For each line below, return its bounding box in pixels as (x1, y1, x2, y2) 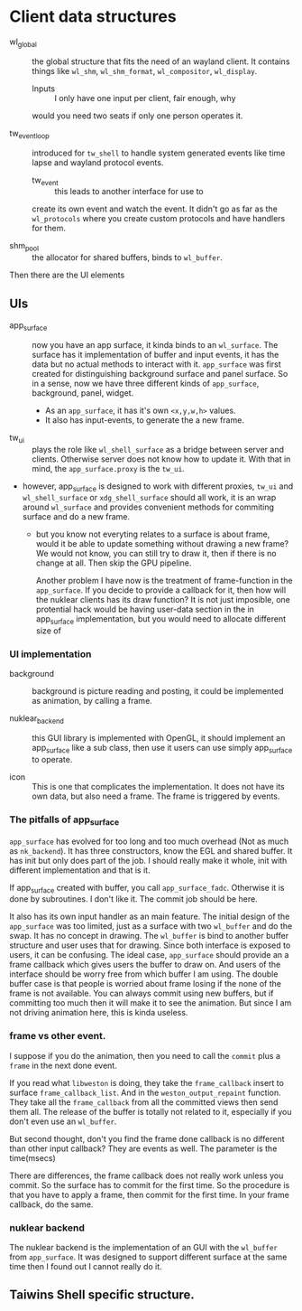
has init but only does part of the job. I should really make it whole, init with (9, 855, 288, 866)
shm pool (9, 240, 39, 254)
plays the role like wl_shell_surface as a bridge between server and (32, 444, 285, 454)
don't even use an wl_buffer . (9, 1116, 117, 1127)
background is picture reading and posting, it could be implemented (32, 686, 284, 697)
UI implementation (9, 648, 92, 660)
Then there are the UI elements (9, 269, 125, 281)
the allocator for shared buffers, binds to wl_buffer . (32, 252, 224, 263)
